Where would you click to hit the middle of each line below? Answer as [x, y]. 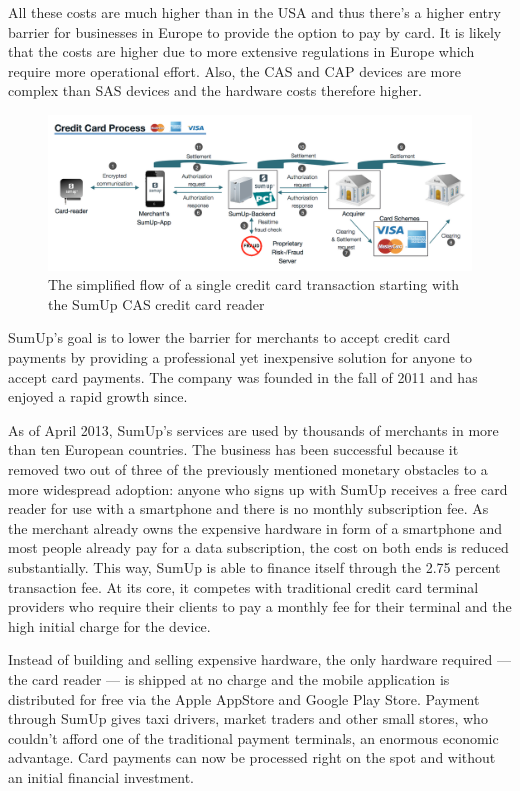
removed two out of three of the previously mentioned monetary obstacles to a [248, 469]
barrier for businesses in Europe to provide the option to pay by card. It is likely [255, 31]
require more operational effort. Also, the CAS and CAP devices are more [234, 70]
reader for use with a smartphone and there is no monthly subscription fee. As [248, 508]
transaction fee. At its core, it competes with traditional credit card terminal [243, 586]
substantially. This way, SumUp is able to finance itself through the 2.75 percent [254, 566]
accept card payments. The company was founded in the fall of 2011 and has [243, 376]
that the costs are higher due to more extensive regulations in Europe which [241, 51]
